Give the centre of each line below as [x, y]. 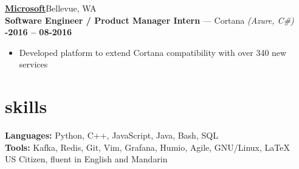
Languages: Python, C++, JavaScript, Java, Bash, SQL [112, 135]
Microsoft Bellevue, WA [51, 8]
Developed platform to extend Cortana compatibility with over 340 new [153, 52]
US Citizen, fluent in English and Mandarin [86, 159]
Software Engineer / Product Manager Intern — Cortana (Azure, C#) [149, 20]
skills [26, 106]
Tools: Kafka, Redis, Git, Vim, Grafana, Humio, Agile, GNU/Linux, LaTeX [147, 147]
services [33, 64]
